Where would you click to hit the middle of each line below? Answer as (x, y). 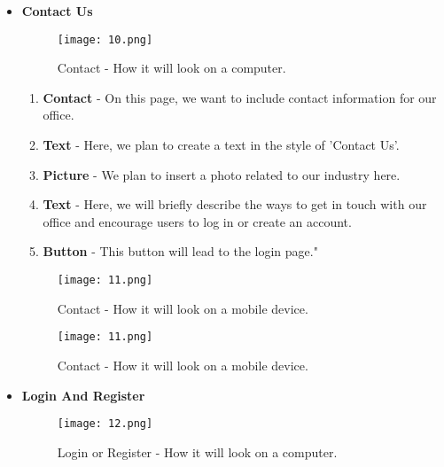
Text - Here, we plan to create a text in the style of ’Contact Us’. (221, 145)
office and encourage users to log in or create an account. (197, 221)
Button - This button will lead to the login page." (180, 251)
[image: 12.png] (105, 424)
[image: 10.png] (105, 39)
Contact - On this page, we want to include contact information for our (240, 97)
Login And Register (83, 395)
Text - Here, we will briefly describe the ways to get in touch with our (235, 204)
